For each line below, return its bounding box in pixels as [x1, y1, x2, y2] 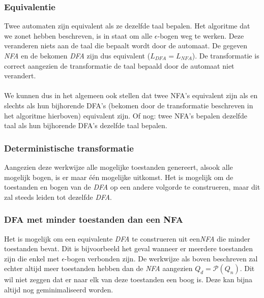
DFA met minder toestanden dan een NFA [4, 213, 183, 226]
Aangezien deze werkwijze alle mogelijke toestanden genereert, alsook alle [4, 161, 233, 172]
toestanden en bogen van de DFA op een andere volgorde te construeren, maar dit [4, 182, 260, 192]
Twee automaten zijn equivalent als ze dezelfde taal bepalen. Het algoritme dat [4, 20, 250, 31]
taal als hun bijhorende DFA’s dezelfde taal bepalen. [4, 120, 167, 131]
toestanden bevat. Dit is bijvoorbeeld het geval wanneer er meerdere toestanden [4, 243, 253, 254]
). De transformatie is [192, 50, 259, 61]
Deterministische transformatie [4, 141, 134, 154]
